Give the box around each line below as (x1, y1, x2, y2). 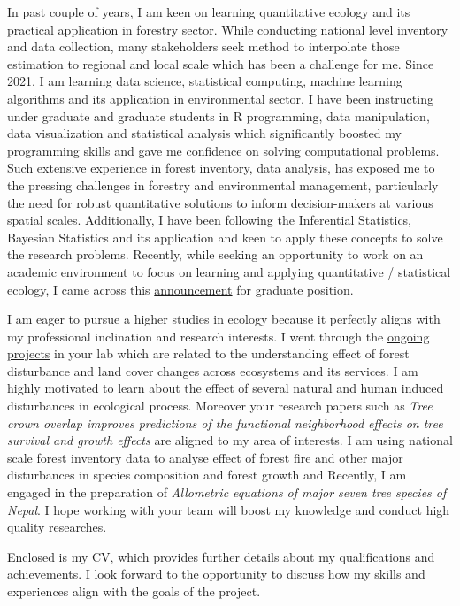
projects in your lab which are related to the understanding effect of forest (7, 344, 410, 363)
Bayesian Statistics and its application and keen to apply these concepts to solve (7, 227, 443, 246)
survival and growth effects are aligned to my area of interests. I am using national (7, 431, 453, 449)
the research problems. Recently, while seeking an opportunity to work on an (7, 245, 424, 264)
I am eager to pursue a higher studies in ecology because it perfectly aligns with (7, 310, 441, 328)
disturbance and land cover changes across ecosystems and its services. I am (7, 361, 418, 380)
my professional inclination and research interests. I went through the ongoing (7, 326, 430, 345)
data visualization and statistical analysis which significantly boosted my (7, 124, 402, 142)
